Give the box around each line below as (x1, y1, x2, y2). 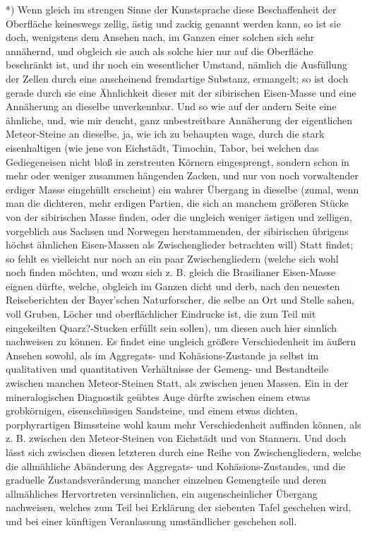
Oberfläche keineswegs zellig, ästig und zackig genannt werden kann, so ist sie (6, 16, 341, 30)
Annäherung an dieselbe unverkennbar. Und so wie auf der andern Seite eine (6, 99, 337, 114)
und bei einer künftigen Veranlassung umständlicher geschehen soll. (6, 513, 297, 528)
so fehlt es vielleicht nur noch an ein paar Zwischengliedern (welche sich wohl (6, 251, 339, 265)
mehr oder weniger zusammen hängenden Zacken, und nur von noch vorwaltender (6, 168, 359, 183)
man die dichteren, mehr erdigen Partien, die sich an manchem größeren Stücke (6, 196, 349, 210)
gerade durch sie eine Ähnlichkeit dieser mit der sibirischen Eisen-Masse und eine (6, 85, 356, 100)
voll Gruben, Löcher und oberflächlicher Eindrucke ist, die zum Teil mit (6, 306, 316, 321)
